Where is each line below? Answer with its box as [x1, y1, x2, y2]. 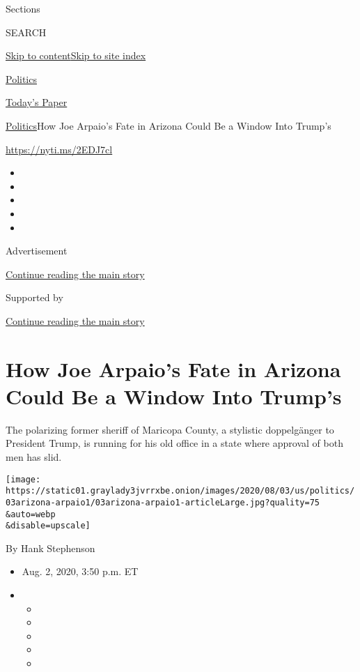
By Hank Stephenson [6, 540, 95, 555]
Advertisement [6, 243, 68, 258]
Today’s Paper [6, 95, 68, 109]
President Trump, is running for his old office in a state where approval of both [6, 436, 343, 450]
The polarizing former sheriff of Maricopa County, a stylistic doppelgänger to [6, 422, 334, 436]
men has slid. [6, 450, 62, 464]
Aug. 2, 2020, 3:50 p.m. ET [22, 564, 139, 579]
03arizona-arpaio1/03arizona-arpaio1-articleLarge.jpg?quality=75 [6, 497, 320, 507]
